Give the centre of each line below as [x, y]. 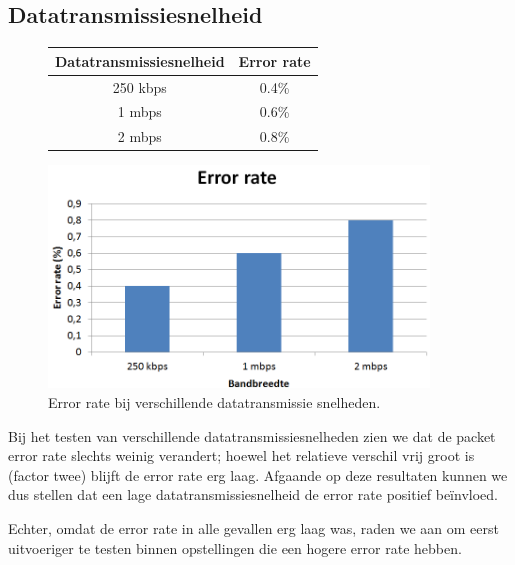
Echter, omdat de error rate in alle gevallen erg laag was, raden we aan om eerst [253, 528]
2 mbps [139, 136]
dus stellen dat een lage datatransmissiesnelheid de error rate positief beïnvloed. [253, 494]
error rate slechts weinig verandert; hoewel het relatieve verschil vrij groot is [241, 455]
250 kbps [139, 86]
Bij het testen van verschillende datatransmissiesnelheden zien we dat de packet [252, 435]
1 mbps [139, 111]
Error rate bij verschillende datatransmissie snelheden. [214, 402]
